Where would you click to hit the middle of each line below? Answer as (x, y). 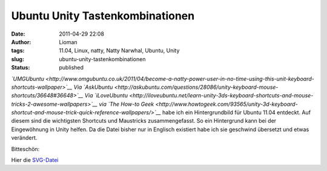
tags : (18, 51)
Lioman (68, 42)
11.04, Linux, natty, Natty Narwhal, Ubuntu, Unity (119, 51)
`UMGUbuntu (28, 79)
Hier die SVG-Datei (35, 160)
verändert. (24, 138)
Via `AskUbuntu (93, 87)
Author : (21, 42)
